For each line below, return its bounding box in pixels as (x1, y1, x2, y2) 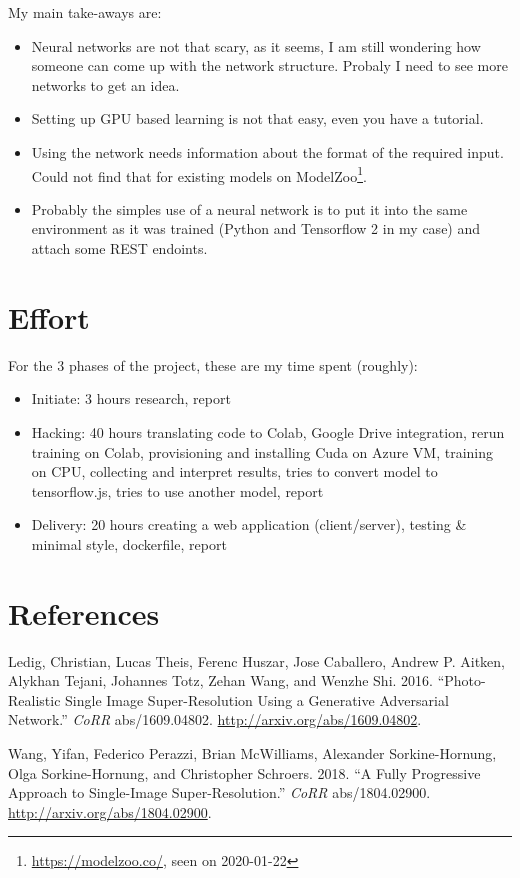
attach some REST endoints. (31, 238, 208, 258)
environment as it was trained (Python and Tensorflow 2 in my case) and (31, 218, 481, 239)
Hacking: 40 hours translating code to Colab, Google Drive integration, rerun (31, 421, 505, 442)
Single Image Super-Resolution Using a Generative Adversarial (65, 689, 449, 710)
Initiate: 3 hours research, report (31, 388, 231, 409)
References (8, 592, 160, 633)
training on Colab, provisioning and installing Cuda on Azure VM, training (31, 441, 494, 462)
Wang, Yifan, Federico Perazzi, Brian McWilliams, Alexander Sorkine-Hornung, (8, 742, 497, 763)
